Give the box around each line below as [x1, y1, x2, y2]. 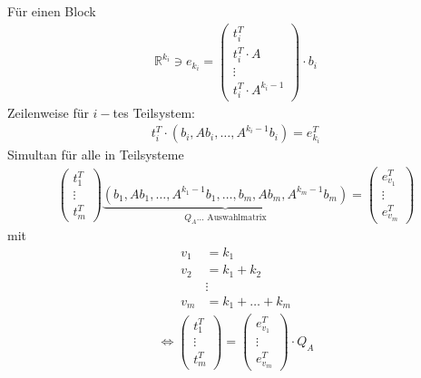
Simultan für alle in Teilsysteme [7, 145, 184, 164]
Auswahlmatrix [207, 212, 267, 222]
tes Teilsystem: [113, 102, 196, 121]
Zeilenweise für [7, 102, 89, 121]
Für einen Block [7, 2, 96, 20]
